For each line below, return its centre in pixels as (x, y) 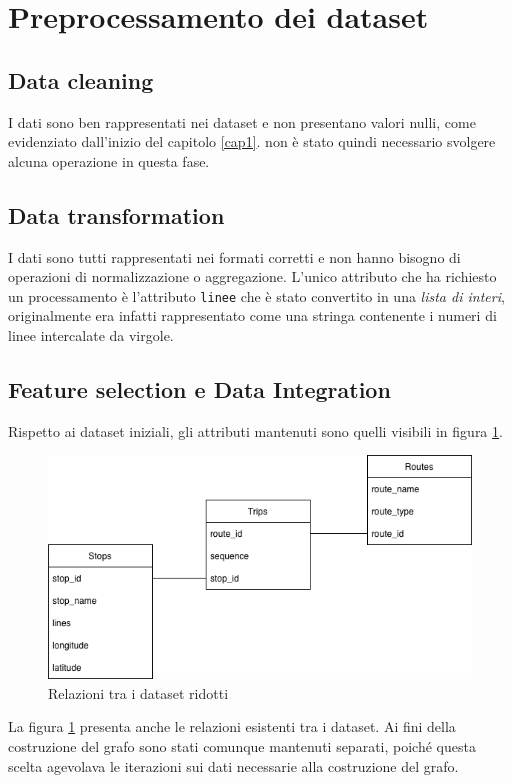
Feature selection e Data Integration (199, 388)
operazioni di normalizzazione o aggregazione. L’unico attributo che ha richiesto (252, 276)
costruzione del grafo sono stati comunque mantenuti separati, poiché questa (242, 746)
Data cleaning (81, 79)
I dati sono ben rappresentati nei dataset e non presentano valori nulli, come (242, 121)
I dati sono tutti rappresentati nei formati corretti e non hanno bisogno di (234, 256)
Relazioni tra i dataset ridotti (138, 692)
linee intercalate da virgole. (91, 335)
